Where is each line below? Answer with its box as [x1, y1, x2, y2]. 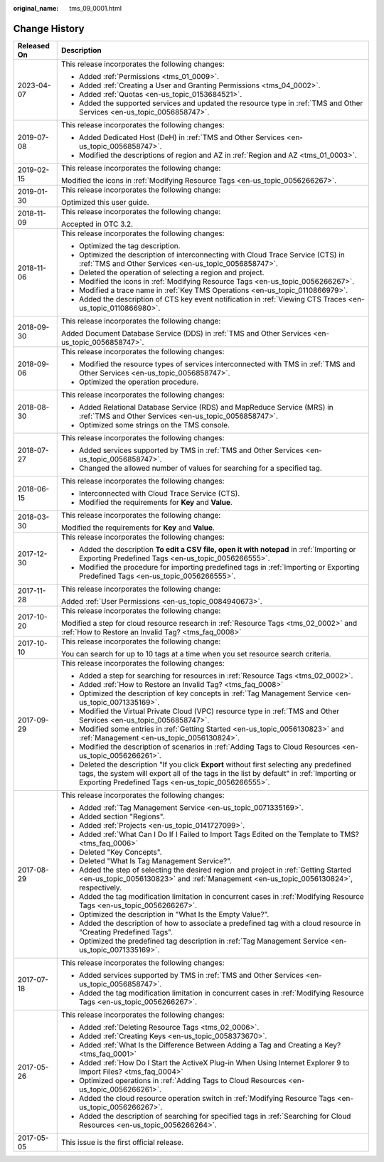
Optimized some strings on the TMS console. [78, 420, 230, 430]
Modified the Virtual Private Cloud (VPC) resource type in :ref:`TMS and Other [78, 706, 340, 716]
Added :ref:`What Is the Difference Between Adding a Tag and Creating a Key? [78, 1040, 341, 1050]
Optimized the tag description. [78, 240, 181, 250]
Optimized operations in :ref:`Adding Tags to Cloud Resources [78, 1075, 287, 1085]
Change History [13, 22, 85, 35]
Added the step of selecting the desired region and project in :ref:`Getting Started [78, 865, 352, 875]
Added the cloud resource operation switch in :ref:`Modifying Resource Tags [78, 1093, 336, 1103]
